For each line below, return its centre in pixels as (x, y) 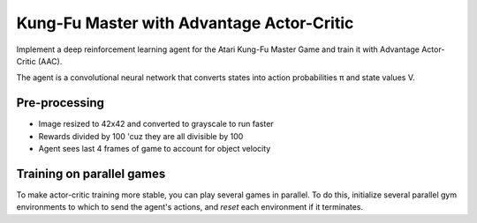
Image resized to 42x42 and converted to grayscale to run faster (156, 124)
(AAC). (50, 61)
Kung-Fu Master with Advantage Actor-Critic (185, 23)
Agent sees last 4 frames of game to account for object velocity (155, 149)
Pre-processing (61, 103)
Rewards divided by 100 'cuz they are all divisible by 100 (141, 136)
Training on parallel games (91, 173)
